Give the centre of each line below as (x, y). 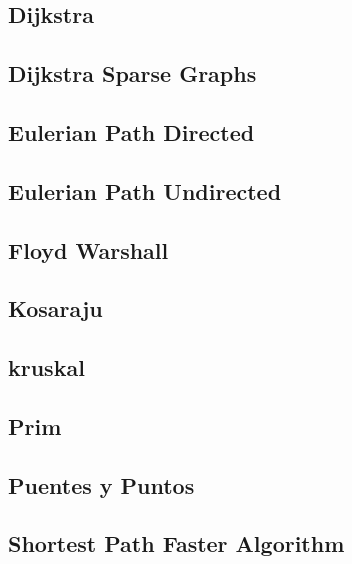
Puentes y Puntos (101, 484)
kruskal (46, 367)
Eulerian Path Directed (131, 131)
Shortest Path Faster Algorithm (176, 543)
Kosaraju (55, 308)
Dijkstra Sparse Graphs (132, 73)
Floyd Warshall (88, 249)
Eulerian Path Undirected (145, 190)
